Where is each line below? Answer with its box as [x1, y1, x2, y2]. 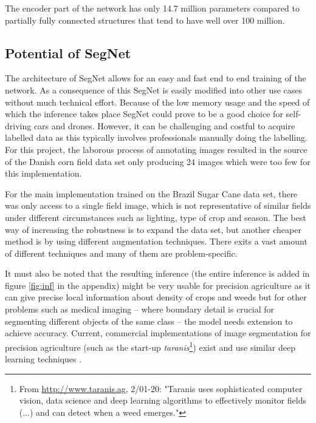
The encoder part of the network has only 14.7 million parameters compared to [5, 2, 300, 14]
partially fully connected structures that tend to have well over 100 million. [5, 13, 285, 26]
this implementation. [5, 167, 82, 180]
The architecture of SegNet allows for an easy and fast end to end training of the [5, 72, 306, 84]
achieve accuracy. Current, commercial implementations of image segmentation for [5, 327, 311, 339]
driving [5, 119, 32, 132]
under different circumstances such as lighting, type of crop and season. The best [5, 211, 306, 223]
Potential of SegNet [5, 43, 131, 62]
